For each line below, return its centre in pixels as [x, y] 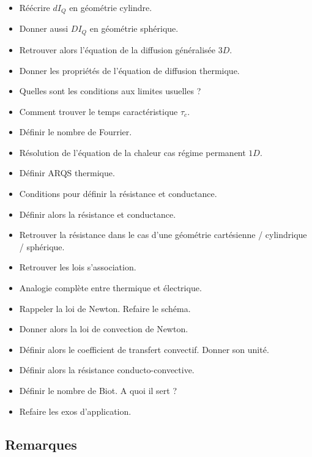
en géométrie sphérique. [134, 28]
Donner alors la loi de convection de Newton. [104, 329]
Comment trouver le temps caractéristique [98, 111]
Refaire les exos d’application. [75, 411]
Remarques [41, 444]
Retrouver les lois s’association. [78, 267]
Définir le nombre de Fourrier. [76, 132]
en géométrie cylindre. [111, 7]
